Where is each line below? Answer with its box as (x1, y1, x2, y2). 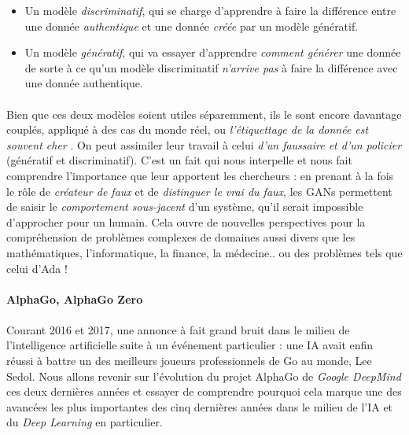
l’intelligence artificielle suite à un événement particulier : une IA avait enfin (6, 337, 374, 353)
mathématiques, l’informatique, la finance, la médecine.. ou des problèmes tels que (6, 244, 403, 260)
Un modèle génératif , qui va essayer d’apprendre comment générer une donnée (24, 44, 401, 61)
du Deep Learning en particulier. (6, 414, 163, 430)
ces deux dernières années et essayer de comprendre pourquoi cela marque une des (6, 383, 402, 400)
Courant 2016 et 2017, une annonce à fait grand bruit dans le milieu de (6, 321, 350, 337)
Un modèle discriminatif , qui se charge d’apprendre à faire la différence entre (24, 2, 396, 18)
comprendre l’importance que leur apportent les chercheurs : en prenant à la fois (6, 167, 394, 183)
